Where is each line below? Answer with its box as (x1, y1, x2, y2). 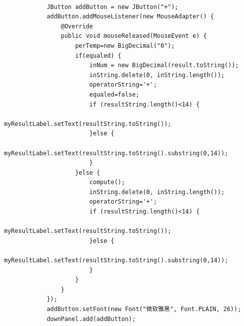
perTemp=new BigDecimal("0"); (75, 42, 175, 49)
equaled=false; (89, 91, 140, 98)
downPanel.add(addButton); (46, 315, 136, 323)
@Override (61, 22, 93, 30)
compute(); (89, 179, 125, 186)
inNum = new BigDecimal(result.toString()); (89, 62, 239, 69)
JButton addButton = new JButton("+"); (46, 3, 178, 10)
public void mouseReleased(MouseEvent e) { (61, 32, 207, 40)
